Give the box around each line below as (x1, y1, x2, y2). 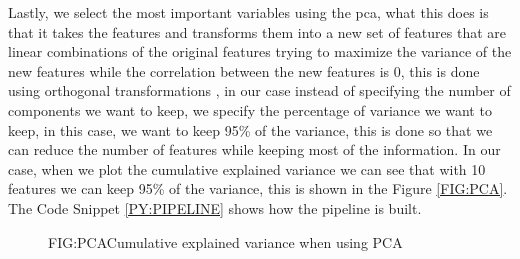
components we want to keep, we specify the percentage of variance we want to (8, 99, 492, 120)
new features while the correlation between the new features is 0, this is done (8, 60, 480, 81)
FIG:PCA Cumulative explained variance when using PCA (48, 231, 403, 252)
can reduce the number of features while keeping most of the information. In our (8, 139, 501, 160)
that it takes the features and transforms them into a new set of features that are (8, 21, 507, 42)
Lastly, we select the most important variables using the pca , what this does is (8, 2, 489, 22)
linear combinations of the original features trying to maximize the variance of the (8, 41, 512, 62)
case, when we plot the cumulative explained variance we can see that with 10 (8, 158, 486, 179)
